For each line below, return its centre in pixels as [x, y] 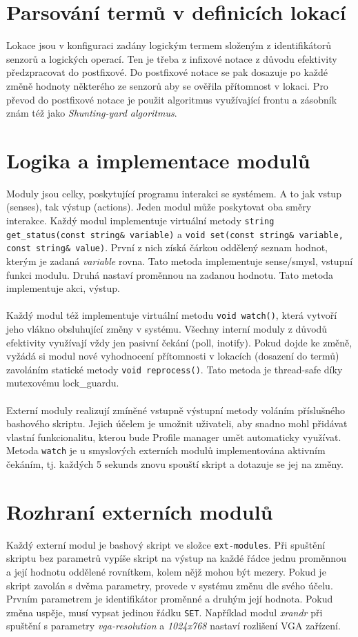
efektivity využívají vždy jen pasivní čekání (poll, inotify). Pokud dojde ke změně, [179, 342]
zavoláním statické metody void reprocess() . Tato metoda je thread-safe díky [175, 369]
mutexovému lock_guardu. [63, 383]
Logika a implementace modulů [158, 160]
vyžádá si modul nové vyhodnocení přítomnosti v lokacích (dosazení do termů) [173, 356]
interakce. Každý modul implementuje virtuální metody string [140, 220]
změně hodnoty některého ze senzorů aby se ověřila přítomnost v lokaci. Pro [167, 85]
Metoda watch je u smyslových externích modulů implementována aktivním [166, 450]
